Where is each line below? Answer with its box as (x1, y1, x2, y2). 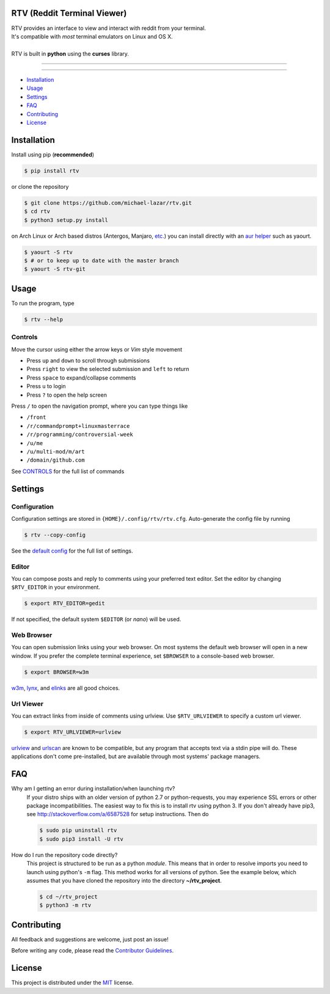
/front (26, 414, 46, 421)
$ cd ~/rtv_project (39, 893, 98, 900)
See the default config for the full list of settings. (11, 547, 134, 554)
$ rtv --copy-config (24, 531, 86, 538)
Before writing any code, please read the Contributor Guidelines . (11, 947, 174, 954)
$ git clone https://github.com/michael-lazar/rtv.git (24, 199, 192, 206)
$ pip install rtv (24, 167, 79, 174)
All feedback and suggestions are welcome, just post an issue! (11, 935, 169, 943)
